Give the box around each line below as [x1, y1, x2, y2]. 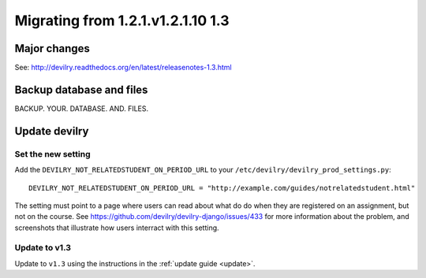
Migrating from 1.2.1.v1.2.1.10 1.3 [14, 12, 230, 29]
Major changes [14, 42, 91, 55]
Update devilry [14, 124, 89, 138]
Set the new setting [14, 148, 91, 159]
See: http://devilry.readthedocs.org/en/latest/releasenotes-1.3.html [14, 63, 232, 72]
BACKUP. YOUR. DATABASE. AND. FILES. [14, 103, 149, 113]
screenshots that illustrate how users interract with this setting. [14, 223, 220, 232]
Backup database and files [14, 83, 148, 96]
